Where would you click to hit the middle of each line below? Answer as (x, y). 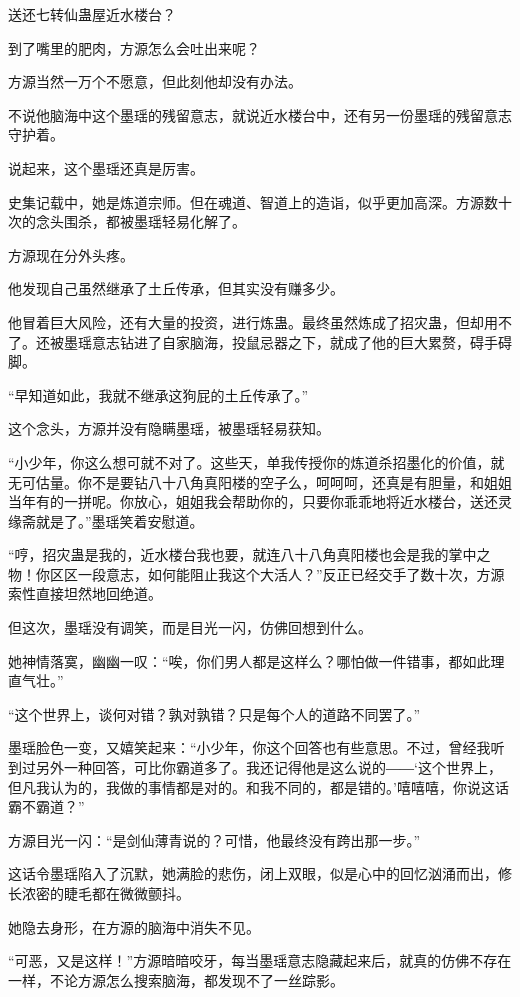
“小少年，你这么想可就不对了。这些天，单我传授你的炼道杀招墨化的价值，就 (256, 461)
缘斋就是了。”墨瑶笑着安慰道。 (106, 520)
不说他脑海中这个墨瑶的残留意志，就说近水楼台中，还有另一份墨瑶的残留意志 (260, 114)
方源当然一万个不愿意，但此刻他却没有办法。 (155, 81)
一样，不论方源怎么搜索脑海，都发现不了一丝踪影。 (176, 979)
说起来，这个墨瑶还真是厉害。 (106, 167)
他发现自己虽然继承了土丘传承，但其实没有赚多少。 (176, 288)
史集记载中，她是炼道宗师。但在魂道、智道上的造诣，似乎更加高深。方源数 (253, 201)
